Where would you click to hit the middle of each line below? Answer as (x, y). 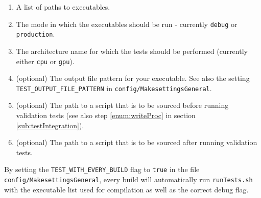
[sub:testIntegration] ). (50, 125)
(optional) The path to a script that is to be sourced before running (122, 105)
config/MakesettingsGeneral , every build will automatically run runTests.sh (128, 179)
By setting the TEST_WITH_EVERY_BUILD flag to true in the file (102, 169)
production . (35, 34)
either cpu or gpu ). (45, 61)
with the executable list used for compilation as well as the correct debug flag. (126, 189)
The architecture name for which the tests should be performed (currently (132, 51)
